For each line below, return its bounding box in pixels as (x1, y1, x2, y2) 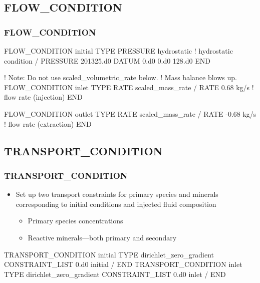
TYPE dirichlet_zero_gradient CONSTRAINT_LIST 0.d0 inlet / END (4, 268, 226, 279)
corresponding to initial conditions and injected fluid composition (16, 198, 216, 209)
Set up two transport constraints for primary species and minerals (16, 189, 218, 199)
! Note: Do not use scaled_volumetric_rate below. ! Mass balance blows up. (4, 72, 237, 83)
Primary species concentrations (28, 215, 123, 226)
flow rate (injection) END (4, 92, 83, 102)
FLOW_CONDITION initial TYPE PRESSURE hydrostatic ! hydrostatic (4, 46, 233, 56)
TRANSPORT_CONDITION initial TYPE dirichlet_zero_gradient (4, 249, 214, 259)
